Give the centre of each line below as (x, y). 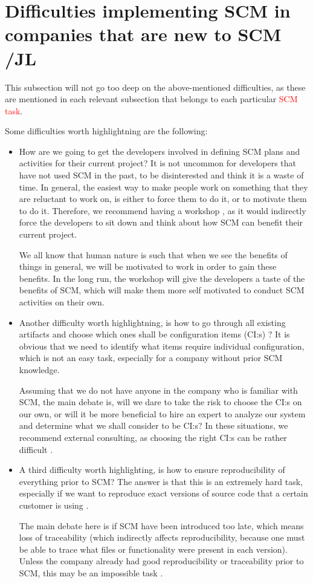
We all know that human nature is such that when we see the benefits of (153, 254)
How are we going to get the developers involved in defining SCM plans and (160, 151)
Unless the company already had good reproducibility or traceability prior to (161, 561)
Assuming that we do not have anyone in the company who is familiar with (158, 390)
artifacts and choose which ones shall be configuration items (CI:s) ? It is (154, 334)
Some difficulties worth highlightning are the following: (106, 131)
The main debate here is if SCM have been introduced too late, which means (161, 525)
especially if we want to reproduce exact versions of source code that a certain (163, 493)
